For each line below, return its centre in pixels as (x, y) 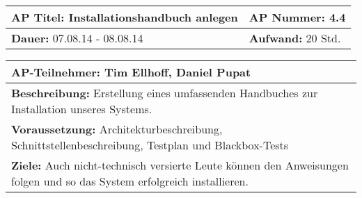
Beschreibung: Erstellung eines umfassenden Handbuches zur (165, 93)
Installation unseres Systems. (82, 109)
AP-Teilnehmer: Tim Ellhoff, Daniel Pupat (131, 72)
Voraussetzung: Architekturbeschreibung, (117, 129)
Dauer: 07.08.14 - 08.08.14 (77, 38)
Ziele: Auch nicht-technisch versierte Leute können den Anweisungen (180, 165)
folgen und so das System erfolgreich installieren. (130, 181)
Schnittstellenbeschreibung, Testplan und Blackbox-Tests (150, 145)
